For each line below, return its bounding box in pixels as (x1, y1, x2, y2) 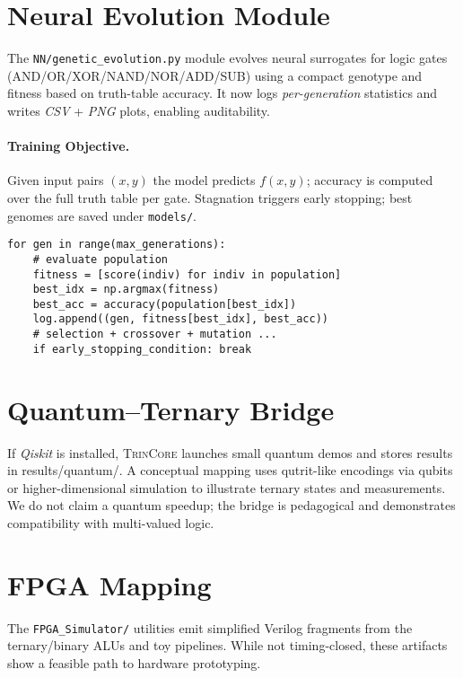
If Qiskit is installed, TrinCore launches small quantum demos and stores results (7, 443, 453, 462)
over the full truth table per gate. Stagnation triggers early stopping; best (7, 188, 413, 207)
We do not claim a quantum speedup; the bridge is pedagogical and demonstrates (7, 496, 456, 515)
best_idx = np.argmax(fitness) (32, 283, 220, 296)
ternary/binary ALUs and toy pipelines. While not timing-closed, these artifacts (7, 636, 448, 655)
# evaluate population (32, 252, 168, 266)
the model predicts (153, 171, 256, 189)
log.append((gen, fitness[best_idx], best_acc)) (32, 313, 328, 326)
